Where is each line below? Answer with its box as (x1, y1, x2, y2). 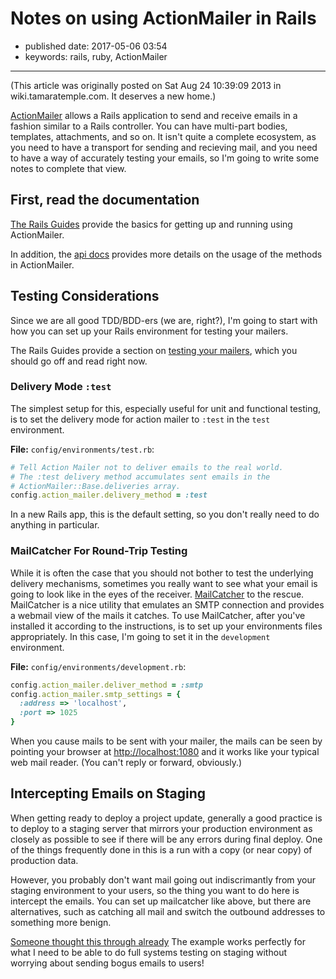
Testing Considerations (10, 288, 160, 305)
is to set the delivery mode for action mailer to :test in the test (10, 413, 271, 425)
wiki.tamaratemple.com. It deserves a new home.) (10, 90, 217, 102)
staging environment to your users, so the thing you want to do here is (10, 884, 300, 896)
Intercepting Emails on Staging (10, 785, 206, 802)
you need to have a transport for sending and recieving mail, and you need (10, 141, 318, 153)
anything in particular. (10, 519, 100, 531)
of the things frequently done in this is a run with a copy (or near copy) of (10, 843, 313, 856)
